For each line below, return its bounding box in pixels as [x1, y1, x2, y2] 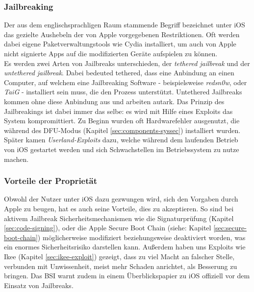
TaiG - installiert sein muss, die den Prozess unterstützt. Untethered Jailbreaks [4, 87, 242, 97]
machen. [4, 154, 29, 164]
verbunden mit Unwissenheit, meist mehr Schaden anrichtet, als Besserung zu [4, 261, 237, 271]
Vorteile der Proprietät [4, 175, 97, 187]
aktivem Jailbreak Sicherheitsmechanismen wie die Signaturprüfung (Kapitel [4, 213, 234, 223]
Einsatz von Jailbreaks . [4, 280, 74, 290]
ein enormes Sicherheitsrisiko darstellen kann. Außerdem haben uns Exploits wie [4, 242, 246, 252]
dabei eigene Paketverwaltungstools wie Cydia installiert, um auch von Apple [4, 39, 236, 49]
